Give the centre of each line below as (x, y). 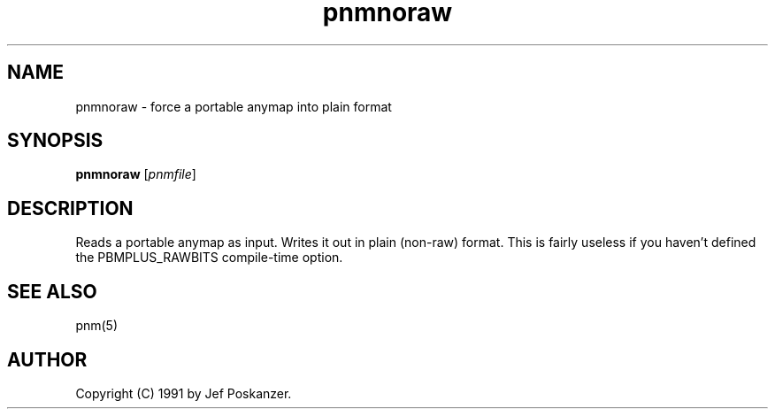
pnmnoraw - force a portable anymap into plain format (234, 106)
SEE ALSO (52, 291)
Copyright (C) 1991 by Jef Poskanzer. (184, 393)
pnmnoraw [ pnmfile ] (136, 174)
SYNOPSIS (55, 141)
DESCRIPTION (70, 208)
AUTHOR (47, 359)
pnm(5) (97, 326)
